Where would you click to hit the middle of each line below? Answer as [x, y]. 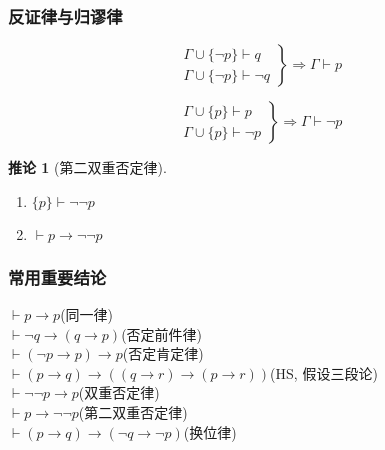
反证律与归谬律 [65, 15]
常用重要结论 [57, 276]
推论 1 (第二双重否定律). [87, 167]
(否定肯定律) [163, 353]
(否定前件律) [162, 333]
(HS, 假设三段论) [324, 372]
